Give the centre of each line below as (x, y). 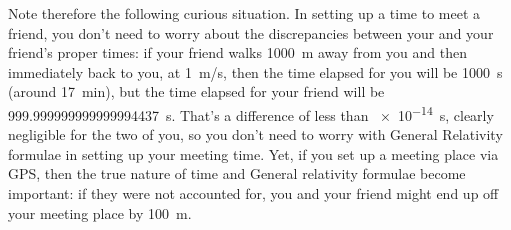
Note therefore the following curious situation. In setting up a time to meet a (244, 13)
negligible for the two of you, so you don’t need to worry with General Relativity (255, 134)
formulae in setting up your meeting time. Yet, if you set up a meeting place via (253, 153)
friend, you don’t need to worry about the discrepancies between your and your (251, 32)
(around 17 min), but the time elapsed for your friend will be (196, 91)
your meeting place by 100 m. (100, 212)
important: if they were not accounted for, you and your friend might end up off (253, 193)
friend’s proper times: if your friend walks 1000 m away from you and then (237, 52)
